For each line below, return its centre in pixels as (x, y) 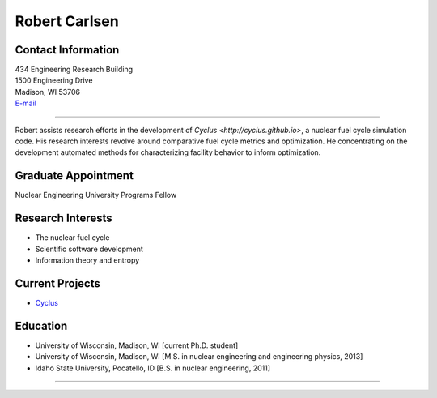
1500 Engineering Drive (54, 80)
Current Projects (57, 283)
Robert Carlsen (67, 21)
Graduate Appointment (74, 175)
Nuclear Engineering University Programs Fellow (96, 195)
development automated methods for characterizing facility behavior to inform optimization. (168, 152)
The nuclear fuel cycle (72, 238)
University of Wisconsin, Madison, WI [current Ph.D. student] (137, 345)
